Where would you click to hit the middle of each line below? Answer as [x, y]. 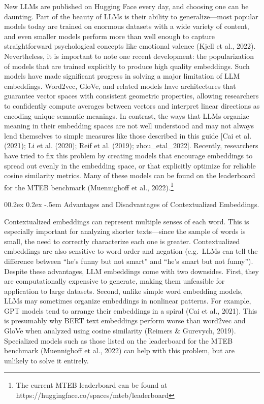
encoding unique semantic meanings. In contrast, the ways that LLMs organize [127, 115]
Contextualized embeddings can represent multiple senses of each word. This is [127, 221]
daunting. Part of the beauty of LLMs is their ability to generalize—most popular [131, 16]
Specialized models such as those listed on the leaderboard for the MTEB [119, 340]
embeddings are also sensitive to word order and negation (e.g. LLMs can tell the [131, 251]
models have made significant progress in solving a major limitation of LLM [122, 76]
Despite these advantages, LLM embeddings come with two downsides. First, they [131, 271]
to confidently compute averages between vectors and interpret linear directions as [132, 105]
